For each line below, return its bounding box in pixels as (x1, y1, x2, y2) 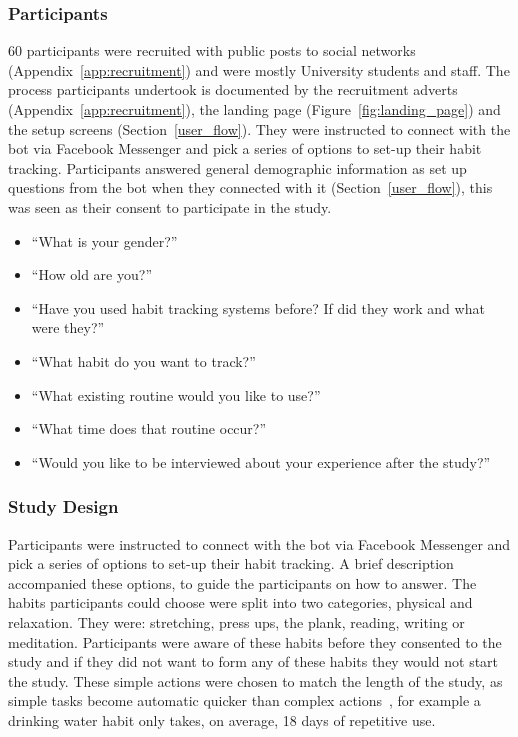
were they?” (31, 317, 105, 338)
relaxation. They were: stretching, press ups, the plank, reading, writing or (8, 611, 465, 632)
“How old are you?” (31, 264, 152, 285)
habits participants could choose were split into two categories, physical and (8, 592, 473, 613)
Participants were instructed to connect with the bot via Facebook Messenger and (8, 533, 511, 554)
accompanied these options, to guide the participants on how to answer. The (8, 572, 477, 593)
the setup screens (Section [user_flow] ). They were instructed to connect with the (8, 118, 511, 139)
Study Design (8, 494, 119, 519)
